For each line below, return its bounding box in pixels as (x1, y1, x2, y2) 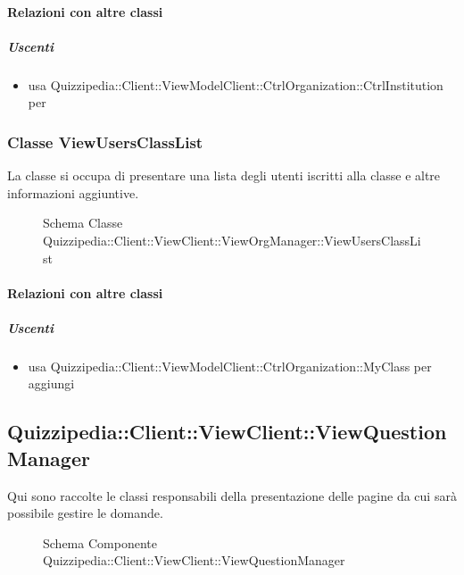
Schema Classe (43, 213, 123, 232)
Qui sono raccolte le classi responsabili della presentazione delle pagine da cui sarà (7, 486, 457, 504)
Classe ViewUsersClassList (7, 130, 203, 153)
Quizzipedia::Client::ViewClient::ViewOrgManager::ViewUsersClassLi (43, 230, 421, 249)
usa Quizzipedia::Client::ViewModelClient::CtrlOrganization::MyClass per (28, 356, 432, 375)
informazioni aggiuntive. (7, 183, 139, 202)
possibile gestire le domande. (7, 504, 163, 522)
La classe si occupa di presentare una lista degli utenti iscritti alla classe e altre (7, 166, 441, 185)
